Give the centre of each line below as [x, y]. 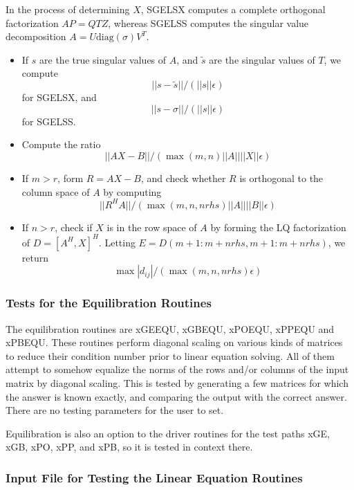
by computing [132, 191]
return [35, 257]
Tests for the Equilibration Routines [109, 303]
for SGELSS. [49, 121]
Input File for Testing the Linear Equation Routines [154, 477]
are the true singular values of [103, 59]
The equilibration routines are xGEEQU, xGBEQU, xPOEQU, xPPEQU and [170, 328]
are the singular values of [262, 59]
